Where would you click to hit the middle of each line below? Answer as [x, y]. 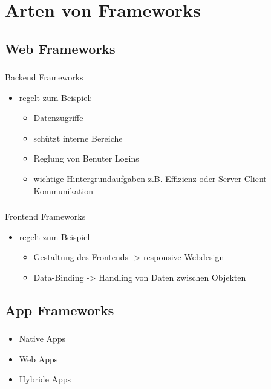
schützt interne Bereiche [78, 138]
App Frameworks [60, 309]
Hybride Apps [45, 379]
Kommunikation [63, 190]
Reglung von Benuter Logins [86, 158]
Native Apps [42, 338]
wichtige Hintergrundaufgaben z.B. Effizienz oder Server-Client [150, 179]
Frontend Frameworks [45, 216]
